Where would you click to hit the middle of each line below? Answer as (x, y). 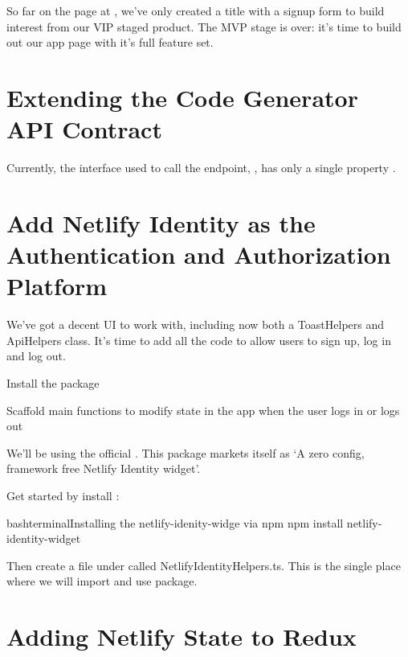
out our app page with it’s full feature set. (110, 42)
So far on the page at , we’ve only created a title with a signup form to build (196, 10)
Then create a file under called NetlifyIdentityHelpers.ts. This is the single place (204, 565)
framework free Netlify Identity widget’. (104, 468)
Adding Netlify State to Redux (182, 636)
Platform (57, 286)
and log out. (36, 356)
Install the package (53, 382)
